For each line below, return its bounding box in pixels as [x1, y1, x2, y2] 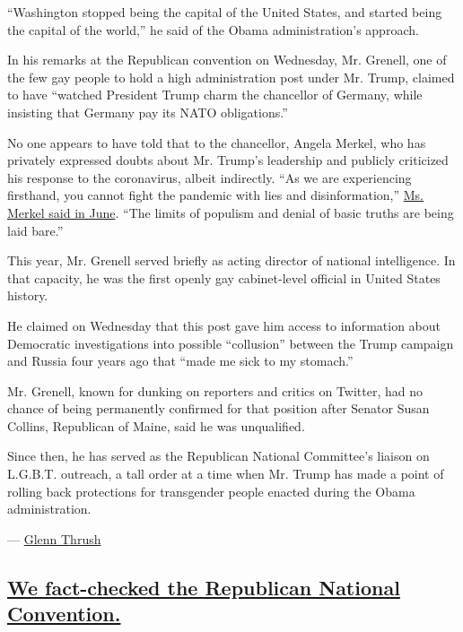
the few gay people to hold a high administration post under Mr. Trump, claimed [7, 67, 455, 86]
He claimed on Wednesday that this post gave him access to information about [7, 316, 441, 334]
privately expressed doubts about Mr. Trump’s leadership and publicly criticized [7, 151, 449, 169]
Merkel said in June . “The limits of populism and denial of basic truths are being [7, 203, 454, 221]
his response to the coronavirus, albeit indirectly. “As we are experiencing [7, 168, 412, 186]
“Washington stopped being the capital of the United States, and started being [7, 3, 442, 21]
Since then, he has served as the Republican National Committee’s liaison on [7, 446, 430, 465]
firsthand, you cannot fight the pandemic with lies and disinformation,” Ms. [7, 186, 424, 204]
